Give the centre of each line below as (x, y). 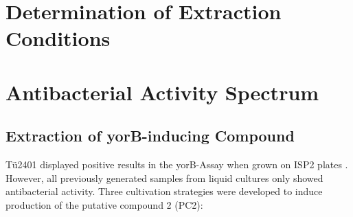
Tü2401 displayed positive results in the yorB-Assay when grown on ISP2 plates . (177, 164)
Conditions (58, 38)
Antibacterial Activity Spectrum (162, 92)
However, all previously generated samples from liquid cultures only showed (164, 178)
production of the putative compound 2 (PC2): (104, 204)
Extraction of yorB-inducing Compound (150, 136)
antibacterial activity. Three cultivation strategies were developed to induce (164, 191)
